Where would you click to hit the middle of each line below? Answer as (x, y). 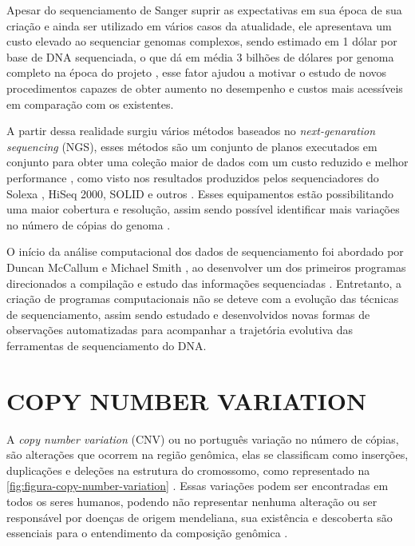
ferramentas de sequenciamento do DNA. (107, 345)
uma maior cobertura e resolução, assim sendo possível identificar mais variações (203, 209)
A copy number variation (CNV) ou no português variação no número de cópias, (203, 438)
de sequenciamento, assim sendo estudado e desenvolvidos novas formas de (188, 314)
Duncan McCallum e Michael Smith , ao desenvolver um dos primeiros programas (206, 267)
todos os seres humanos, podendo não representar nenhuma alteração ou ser (192, 501)
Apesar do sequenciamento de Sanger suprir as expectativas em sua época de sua (204, 10)
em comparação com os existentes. (90, 104)
